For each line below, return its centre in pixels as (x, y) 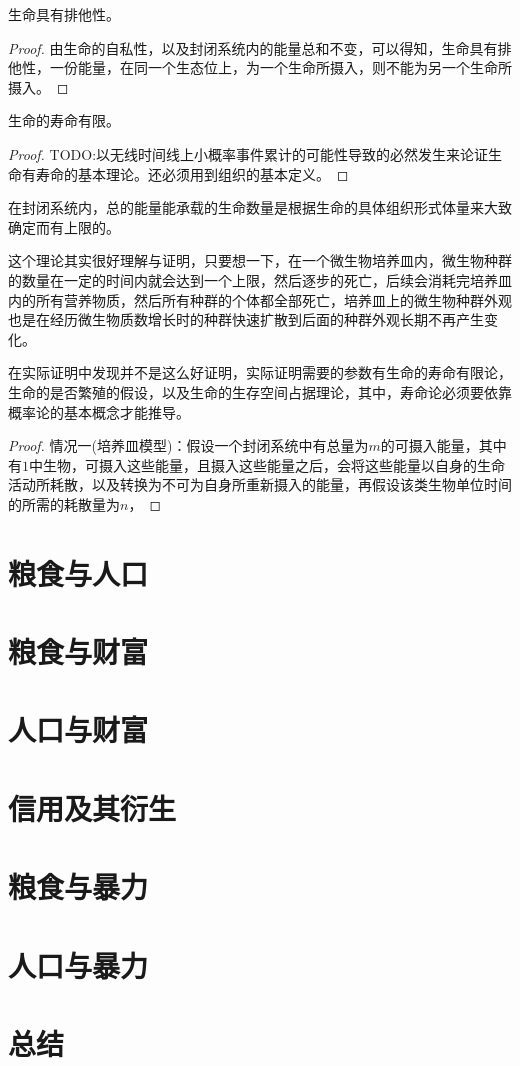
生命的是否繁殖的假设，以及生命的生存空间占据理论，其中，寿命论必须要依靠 (260, 391)
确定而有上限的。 (64, 226)
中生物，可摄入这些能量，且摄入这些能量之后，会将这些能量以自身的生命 (267, 464)
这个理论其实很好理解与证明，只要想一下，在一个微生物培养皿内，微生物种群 (260, 260)
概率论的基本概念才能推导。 (99, 411)
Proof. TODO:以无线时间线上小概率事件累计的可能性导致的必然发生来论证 (248, 153)
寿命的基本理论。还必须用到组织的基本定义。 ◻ (192, 173)
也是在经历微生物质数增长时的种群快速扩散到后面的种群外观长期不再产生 (246, 319)
